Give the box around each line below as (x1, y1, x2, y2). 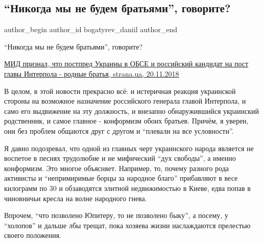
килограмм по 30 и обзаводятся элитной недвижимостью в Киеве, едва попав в (4, 182, 251, 193)
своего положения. (4, 230, 62, 240)
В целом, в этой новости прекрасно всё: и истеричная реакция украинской (4, 85, 236, 96)
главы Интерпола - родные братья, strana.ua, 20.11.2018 (4, 68, 179, 79)
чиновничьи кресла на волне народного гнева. (4, 192, 147, 203)
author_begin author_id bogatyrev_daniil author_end (4, 24, 177, 35)
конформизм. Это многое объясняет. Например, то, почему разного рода (4, 162, 229, 173)
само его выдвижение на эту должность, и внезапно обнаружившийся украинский (4, 105, 259, 116)
